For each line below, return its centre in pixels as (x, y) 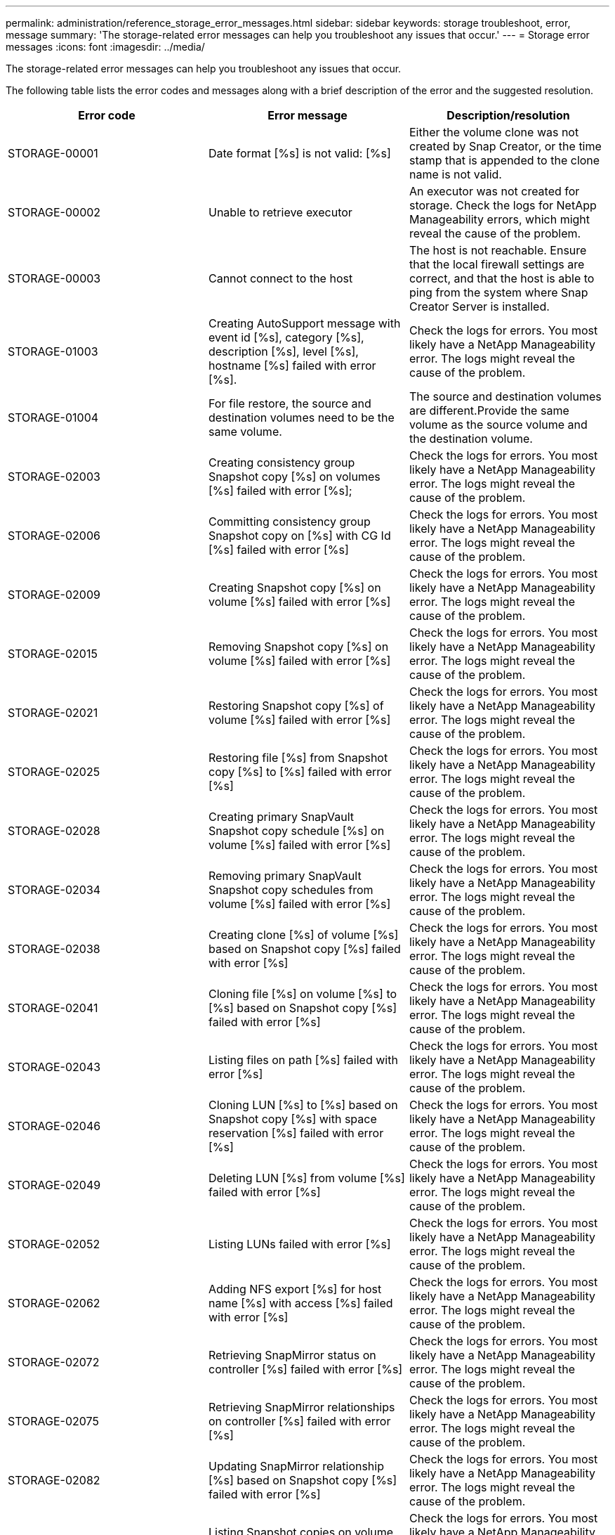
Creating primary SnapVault (281, 817)
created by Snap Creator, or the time (505, 146)
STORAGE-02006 (54, 536)
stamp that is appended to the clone (504, 160)
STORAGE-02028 (54, 831)
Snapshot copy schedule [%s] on (296, 831)
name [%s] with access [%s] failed (300, 1303)
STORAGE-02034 (54, 890)
